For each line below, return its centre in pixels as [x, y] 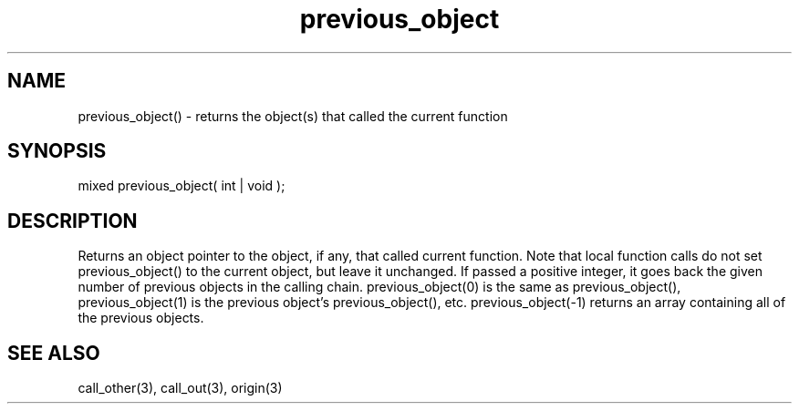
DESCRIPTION [73, 221]
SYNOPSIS [57, 151]
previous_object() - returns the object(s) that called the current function [293, 116]
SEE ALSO [54, 353]
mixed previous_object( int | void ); [182, 186]
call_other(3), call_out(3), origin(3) [180, 388]
